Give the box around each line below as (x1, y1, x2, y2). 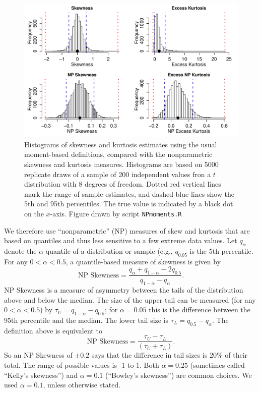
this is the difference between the (149, 304, 250, 315)
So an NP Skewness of (4, 350, 73, 360)
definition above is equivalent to (4, 325, 102, 335)
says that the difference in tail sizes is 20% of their (91, 350, 248, 360)
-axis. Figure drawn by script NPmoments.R (50, 208, 182, 218)
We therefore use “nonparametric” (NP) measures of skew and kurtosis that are (4, 225, 250, 236)
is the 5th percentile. (189, 245, 253, 256)
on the (24, 208, 44, 218)
